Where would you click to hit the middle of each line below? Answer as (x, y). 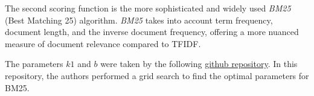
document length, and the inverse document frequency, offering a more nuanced (152, 32)
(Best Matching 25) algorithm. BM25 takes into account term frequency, (139, 20)
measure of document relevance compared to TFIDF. (103, 43)
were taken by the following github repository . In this (199, 64)
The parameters (34, 64)
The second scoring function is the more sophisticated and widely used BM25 (148, 8)
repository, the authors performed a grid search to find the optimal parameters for (157, 75)
